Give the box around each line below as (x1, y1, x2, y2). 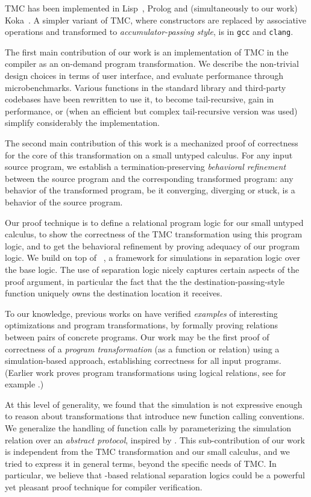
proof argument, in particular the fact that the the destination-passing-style (5, 275, 285, 287)
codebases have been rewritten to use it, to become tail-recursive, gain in (5, 93, 274, 105)
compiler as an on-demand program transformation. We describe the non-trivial (5, 57, 299, 70)
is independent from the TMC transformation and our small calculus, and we (5, 445, 290, 458)
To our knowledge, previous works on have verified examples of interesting (5, 307, 278, 319)
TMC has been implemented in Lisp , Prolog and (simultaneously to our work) (5, 2, 298, 14)
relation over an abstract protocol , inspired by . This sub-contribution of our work (5, 433, 305, 446)
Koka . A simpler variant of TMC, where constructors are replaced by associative (5, 13, 306, 26)
